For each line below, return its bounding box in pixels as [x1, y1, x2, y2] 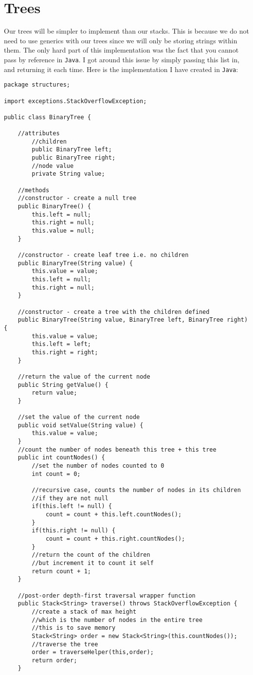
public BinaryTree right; [32, 154, 116, 162]
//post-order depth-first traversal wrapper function [18, 592, 196, 599]
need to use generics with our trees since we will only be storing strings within [4, 35, 237, 45]
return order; [32, 657, 77, 664]
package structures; [4, 81, 71, 89]
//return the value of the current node [18, 373, 150, 380]
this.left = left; [32, 341, 91, 348]
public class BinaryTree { [4, 113, 91, 121]
